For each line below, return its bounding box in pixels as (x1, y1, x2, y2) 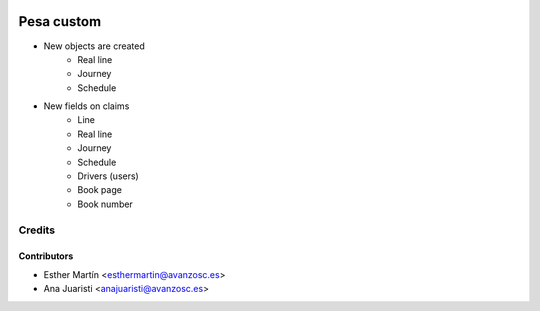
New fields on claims (43, 100, 130, 112)
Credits (18, 223, 55, 237)
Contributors (18, 250, 74, 262)
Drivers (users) (77, 170, 139, 182)
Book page (77, 184, 122, 196)
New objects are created (43, 40, 145, 52)
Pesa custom (18, 13, 102, 30)
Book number (77, 198, 134, 210)
